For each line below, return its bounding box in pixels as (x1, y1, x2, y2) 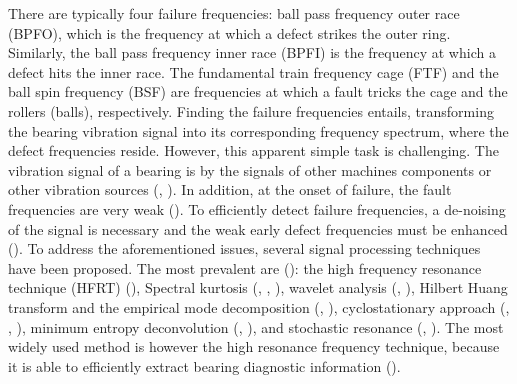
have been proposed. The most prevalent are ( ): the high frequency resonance (8, 257, 482, 278)
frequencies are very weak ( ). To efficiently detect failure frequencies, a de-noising (8, 198, 506, 219)
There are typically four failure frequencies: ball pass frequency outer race (8, 3, 460, 23)
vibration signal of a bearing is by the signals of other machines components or (8, 159, 492, 180)
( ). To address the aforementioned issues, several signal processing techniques (8, 238, 481, 259)
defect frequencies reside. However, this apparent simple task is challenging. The (8, 140, 499, 161)
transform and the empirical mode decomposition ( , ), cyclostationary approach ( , (8, 296, 510, 317)
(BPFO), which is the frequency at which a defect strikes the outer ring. (8, 22, 451, 43)
